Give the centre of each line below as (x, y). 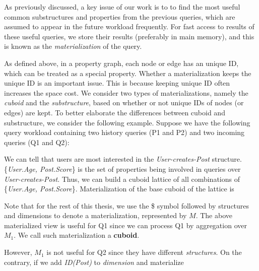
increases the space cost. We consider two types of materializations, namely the (126, 92)
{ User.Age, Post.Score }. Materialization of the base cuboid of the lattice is (119, 189)
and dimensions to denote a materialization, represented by (95, 215)
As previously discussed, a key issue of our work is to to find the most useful (122, 7)
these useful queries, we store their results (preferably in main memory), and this (129, 36)
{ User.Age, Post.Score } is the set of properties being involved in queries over (122, 168)
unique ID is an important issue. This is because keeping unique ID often (117, 83)
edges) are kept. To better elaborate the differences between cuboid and (115, 112)
